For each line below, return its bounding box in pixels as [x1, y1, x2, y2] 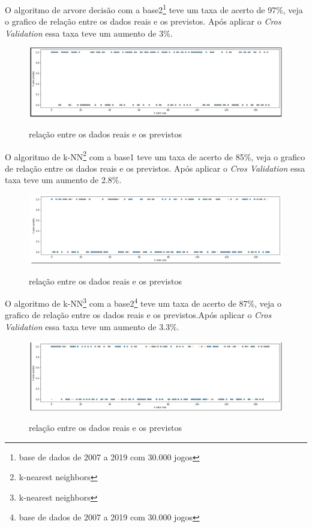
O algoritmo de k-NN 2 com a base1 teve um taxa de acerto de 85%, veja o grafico [5, 148, 305, 163]
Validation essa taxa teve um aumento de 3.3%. [5, 320, 179, 333]
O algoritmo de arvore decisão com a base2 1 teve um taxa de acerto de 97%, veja [5, 2, 303, 16]
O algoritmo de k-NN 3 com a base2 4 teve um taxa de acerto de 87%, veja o [5, 295, 281, 309]
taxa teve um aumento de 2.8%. [5, 173, 122, 186]
